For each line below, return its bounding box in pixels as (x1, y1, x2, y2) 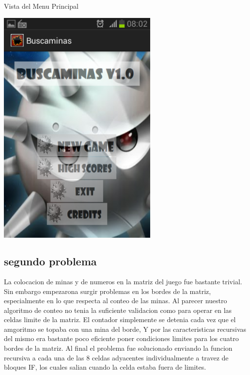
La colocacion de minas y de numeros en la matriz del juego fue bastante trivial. (4, 276, 242, 286)
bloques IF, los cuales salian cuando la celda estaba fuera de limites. (4, 362, 206, 372)
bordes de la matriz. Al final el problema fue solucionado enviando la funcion (4, 343, 233, 353)
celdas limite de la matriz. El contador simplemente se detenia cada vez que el (4, 314, 236, 325)
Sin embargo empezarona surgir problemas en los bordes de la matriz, (4, 286, 211, 296)
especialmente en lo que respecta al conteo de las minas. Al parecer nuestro (4, 295, 227, 306)
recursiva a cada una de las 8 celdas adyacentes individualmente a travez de (4, 352, 229, 362)
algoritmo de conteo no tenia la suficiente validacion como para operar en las (4, 305, 232, 315)
